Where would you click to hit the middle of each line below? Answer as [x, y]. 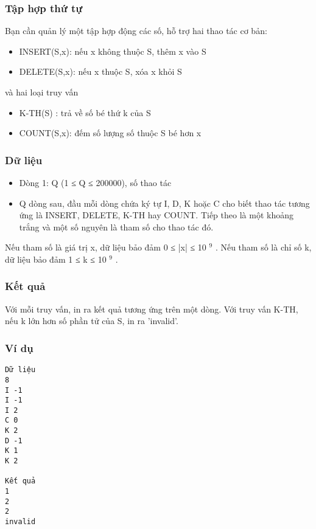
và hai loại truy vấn [42, 92]
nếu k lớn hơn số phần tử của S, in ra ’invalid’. [92, 321]
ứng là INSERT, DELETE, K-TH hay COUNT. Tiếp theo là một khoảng [156, 215]
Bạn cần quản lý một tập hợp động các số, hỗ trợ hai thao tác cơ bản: [136, 31]
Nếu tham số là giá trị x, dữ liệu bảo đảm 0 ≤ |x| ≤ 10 [106, 247]
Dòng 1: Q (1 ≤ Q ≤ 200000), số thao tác [95, 182]
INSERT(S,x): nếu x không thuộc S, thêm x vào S [113, 51]
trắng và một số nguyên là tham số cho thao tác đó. [116, 226]
